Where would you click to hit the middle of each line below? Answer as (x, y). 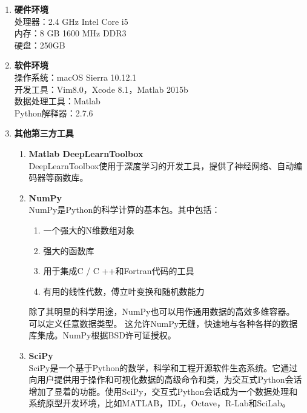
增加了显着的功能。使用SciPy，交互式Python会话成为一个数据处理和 (163, 391)
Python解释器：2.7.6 (54, 112)
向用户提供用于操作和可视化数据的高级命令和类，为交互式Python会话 (165, 379)
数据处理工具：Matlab (57, 101)
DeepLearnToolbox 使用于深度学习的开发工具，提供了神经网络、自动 (161, 165)
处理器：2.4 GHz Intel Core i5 (71, 21)
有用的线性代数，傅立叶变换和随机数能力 (124, 291)
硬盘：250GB (40, 45)
